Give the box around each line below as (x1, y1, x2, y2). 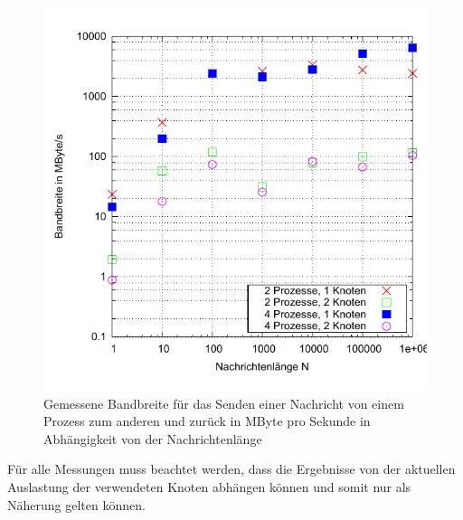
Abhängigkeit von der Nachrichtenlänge (43, 429, 262, 448)
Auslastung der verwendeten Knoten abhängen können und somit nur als (7, 477, 411, 496)
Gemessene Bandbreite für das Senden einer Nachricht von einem (43, 393, 404, 412)
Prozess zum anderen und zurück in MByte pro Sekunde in (43, 411, 371, 430)
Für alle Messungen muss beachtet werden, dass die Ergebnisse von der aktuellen (7, 459, 456, 478)
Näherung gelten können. (7, 495, 146, 514)
